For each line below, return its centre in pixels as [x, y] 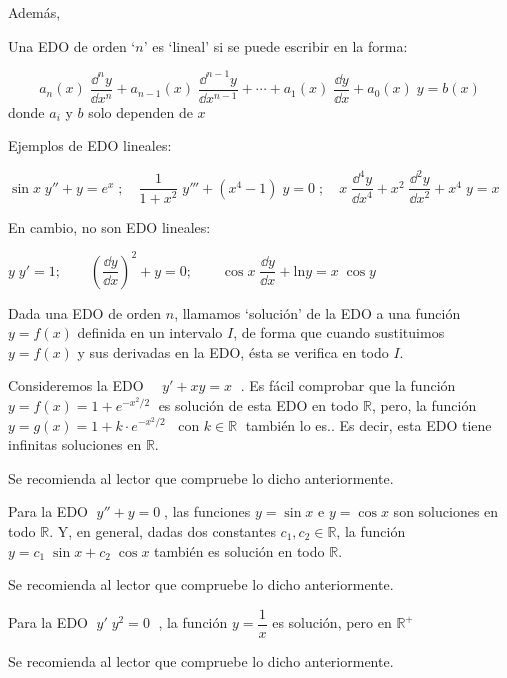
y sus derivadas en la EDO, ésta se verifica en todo [233, 351]
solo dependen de [140, 111]
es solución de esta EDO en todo [258, 404]
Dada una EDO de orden [85, 312]
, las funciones [207, 511]
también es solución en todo [239, 550]
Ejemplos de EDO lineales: [90, 145]
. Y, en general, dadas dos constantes [162, 530]
